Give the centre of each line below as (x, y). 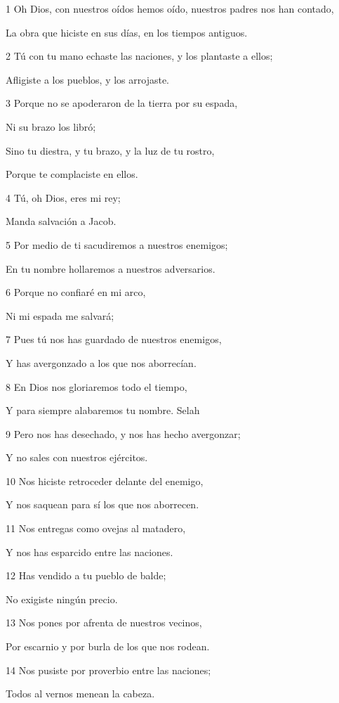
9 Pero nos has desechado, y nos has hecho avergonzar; (123, 433)
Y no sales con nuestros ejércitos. (77, 457)
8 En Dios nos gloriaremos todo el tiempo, (97, 386)
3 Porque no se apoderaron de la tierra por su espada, (122, 103)
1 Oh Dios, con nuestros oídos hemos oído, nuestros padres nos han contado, (170, 8)
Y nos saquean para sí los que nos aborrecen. (102, 504)
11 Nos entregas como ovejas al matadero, (96, 528)
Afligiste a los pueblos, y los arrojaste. (88, 79)
